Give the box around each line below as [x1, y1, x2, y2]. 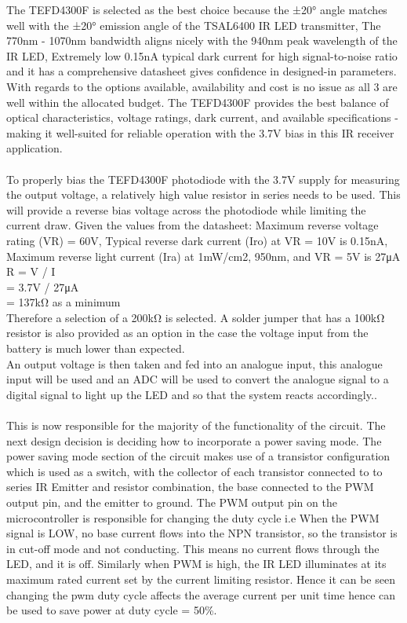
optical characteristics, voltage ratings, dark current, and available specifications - [6, 109, 398, 126]
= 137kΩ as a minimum [6, 294, 121, 310]
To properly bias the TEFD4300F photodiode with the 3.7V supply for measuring [6, 170, 400, 187]
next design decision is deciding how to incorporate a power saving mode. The [6, 432, 382, 449]
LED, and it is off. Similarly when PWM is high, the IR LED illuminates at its [6, 555, 387, 572]
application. [6, 140, 63, 156]
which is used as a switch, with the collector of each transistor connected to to [6, 463, 383, 479]
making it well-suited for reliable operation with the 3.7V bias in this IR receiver [6, 124, 394, 141]
